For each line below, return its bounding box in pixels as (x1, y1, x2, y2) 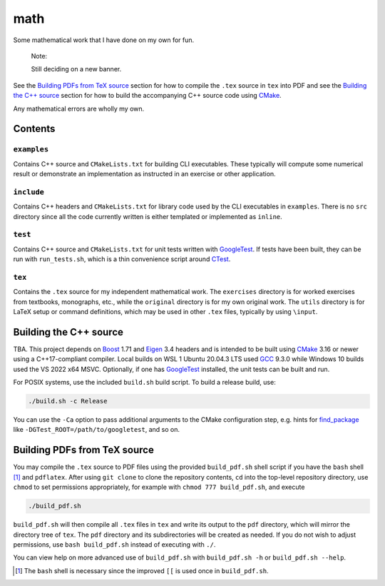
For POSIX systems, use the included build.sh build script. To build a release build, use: (13, 378, 276, 387)
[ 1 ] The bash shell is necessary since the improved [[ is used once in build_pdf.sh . (15, 566, 269, 575)
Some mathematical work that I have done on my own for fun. (13, 36, 195, 44)
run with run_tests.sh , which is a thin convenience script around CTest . (13, 255, 231, 263)
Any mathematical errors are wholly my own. (13, 104, 145, 113)
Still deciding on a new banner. (31, 65, 122, 74)
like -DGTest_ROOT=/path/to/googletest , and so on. (13, 425, 180, 434)
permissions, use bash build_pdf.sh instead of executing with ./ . (13, 540, 216, 549)
